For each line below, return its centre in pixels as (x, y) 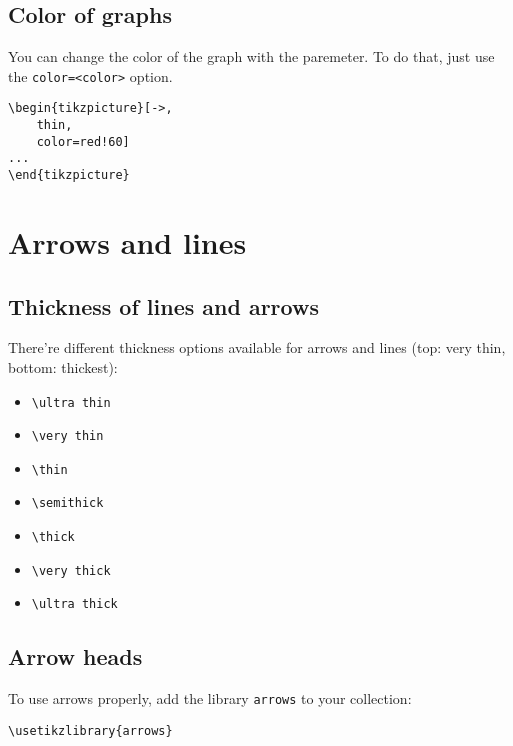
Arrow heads (75, 656)
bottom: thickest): (63, 366)
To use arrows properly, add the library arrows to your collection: (210, 698)
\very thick (71, 570)
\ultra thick (74, 604)
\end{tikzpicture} (69, 175)
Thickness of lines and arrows (163, 305)
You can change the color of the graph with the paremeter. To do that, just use (251, 56)
